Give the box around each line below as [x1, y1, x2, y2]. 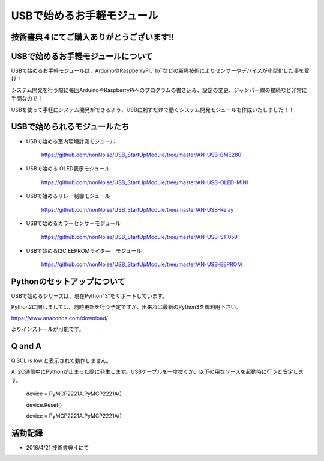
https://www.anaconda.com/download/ [11, 314, 108, 321]
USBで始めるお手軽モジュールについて [11, 51, 153, 61]
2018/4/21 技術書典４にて [26, 444, 89, 451]
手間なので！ [11, 95, 43, 102]
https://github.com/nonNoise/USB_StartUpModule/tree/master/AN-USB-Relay [41, 206, 234, 213]
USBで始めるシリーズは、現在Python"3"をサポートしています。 [11, 292, 168, 299]
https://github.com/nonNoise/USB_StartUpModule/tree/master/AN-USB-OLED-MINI [41, 178, 248, 186]
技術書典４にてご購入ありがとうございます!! [11, 32, 175, 42]
